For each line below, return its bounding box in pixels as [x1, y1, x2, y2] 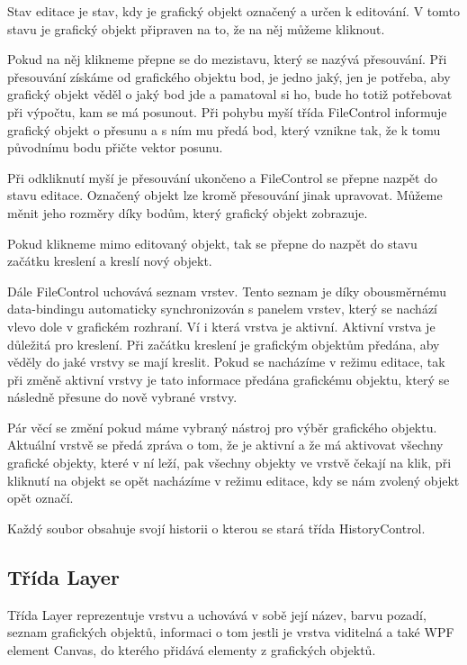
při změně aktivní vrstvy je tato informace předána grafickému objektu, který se [7, 369, 450, 388]
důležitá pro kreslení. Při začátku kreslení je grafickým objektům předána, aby [7, 334, 440, 353]
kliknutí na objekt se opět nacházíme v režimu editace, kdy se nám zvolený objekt [7, 470, 460, 489]
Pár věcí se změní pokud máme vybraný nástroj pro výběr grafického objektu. [7, 417, 437, 436]
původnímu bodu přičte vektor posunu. [7, 138, 223, 157]
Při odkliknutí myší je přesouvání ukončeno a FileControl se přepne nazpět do [7, 168, 437, 187]
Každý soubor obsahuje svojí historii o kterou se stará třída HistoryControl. [7, 518, 426, 537]
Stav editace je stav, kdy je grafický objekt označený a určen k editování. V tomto [7, 2, 460, 20]
